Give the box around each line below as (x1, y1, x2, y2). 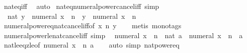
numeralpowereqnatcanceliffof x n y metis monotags (4, 20, 182, 31)
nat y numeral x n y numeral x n (7, 10, 136, 21)
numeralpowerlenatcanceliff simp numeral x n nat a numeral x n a (4, 30, 243, 40)
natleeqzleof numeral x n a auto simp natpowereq (4, 40, 180, 50)
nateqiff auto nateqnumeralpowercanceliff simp (4, 1, 159, 11)
